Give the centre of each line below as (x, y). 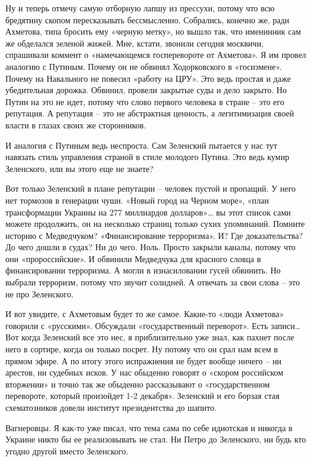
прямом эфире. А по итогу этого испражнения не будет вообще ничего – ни (144, 360)
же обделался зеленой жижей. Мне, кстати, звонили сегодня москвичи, (135, 43)
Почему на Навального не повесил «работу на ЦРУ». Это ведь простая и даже (148, 78)
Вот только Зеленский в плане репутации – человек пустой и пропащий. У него (151, 188)
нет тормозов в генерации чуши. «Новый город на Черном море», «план (137, 200)
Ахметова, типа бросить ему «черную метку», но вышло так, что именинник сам (153, 31)
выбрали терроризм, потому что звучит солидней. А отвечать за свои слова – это (153, 282)
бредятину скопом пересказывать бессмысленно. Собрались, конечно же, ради (147, 19)
